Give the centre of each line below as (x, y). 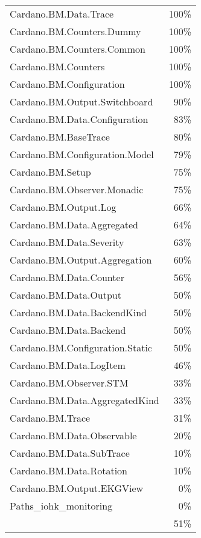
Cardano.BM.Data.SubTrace (70, 453)
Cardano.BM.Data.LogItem (68, 365)
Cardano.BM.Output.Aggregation (81, 260)
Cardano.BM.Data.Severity (67, 242)
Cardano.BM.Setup (50, 172)
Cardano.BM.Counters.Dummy (75, 31)
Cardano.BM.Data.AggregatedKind (85, 400)
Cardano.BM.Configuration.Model (82, 154)
